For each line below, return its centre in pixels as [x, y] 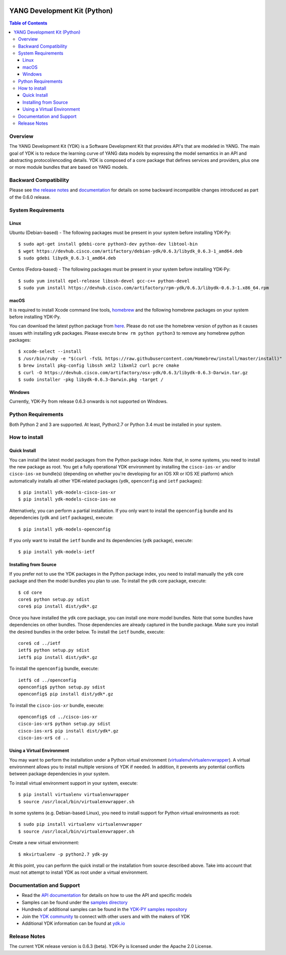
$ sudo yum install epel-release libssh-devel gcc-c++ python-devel [104, 281]
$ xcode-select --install [50, 351]
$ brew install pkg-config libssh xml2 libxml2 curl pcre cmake [99, 366]
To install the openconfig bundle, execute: [54, 668]
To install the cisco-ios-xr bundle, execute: [57, 705]
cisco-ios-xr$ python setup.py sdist [65, 724]
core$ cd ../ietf [39, 643]
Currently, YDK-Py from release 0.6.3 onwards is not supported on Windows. [88, 401]
